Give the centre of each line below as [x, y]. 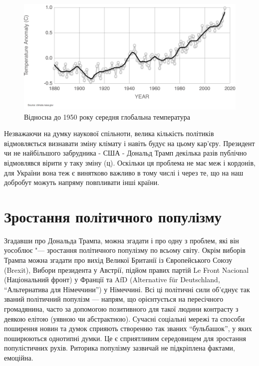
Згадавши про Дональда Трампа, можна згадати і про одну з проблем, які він [122, 240]
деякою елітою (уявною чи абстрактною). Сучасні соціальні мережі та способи [125, 318]
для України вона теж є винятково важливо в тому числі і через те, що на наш [124, 172]
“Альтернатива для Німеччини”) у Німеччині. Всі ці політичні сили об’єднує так [127, 289]
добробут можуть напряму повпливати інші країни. [82, 182]
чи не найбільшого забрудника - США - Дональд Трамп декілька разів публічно [126, 153]
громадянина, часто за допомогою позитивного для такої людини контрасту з [121, 309]
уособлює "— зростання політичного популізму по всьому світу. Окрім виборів [125, 250]
